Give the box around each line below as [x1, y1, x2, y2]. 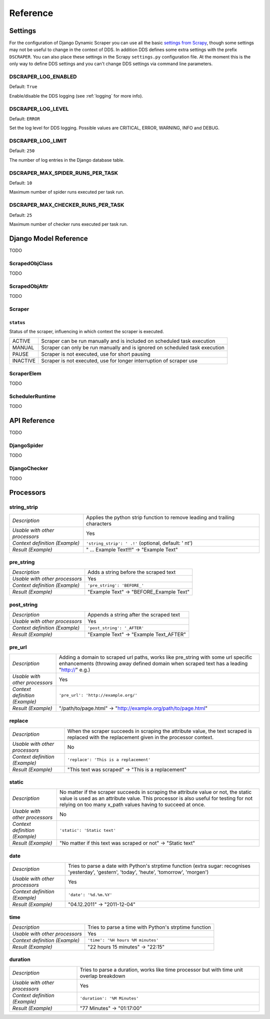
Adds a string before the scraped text [87, 569, 176, 576]
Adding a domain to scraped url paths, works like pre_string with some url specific [58, 654, 252, 661]
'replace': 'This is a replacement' [67, 757, 151, 763]
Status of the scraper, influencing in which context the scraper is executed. [9, 328, 164, 335]
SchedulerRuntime [9, 393, 56, 400]
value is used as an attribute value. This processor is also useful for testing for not [59, 795, 252, 802]
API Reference [9, 416, 55, 425]
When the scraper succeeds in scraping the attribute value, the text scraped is [67, 727, 252, 734]
